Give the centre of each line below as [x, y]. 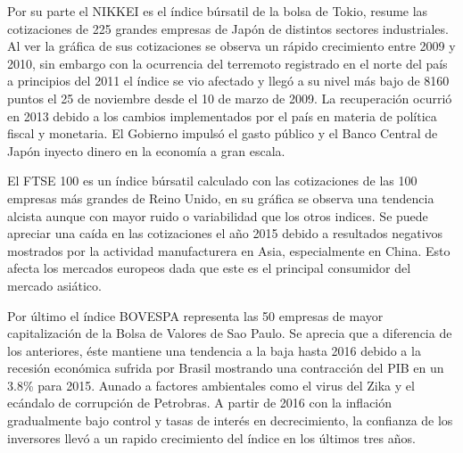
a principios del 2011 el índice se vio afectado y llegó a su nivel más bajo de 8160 [228, 81]
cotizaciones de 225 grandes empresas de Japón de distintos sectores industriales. [228, 28]
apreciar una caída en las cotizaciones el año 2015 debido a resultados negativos [225, 233]
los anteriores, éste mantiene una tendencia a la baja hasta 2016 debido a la [214, 350]
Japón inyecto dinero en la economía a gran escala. [146, 150]
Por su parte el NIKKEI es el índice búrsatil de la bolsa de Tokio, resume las [218, 11]
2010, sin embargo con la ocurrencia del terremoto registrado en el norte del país [227, 63]
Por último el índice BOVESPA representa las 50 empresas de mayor [195, 315]
